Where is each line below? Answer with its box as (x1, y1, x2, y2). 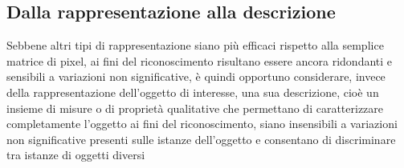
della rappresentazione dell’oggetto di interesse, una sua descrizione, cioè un (6, 83, 379, 100)
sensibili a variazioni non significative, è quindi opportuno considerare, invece (6, 68, 386, 85)
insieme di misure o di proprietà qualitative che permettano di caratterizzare (6, 99, 384, 116)
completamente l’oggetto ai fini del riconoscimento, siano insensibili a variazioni (6, 115, 398, 132)
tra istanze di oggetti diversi (6, 146, 145, 163)
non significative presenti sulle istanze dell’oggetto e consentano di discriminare (6, 130, 396, 147)
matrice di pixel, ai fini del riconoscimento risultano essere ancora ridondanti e (6, 52, 393, 69)
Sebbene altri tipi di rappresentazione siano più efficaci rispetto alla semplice (6, 37, 384, 54)
